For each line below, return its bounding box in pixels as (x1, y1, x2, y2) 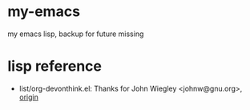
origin (18, 92, 39, 102)
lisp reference (7, 57, 102, 75)
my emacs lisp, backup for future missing (7, 29, 144, 39)
